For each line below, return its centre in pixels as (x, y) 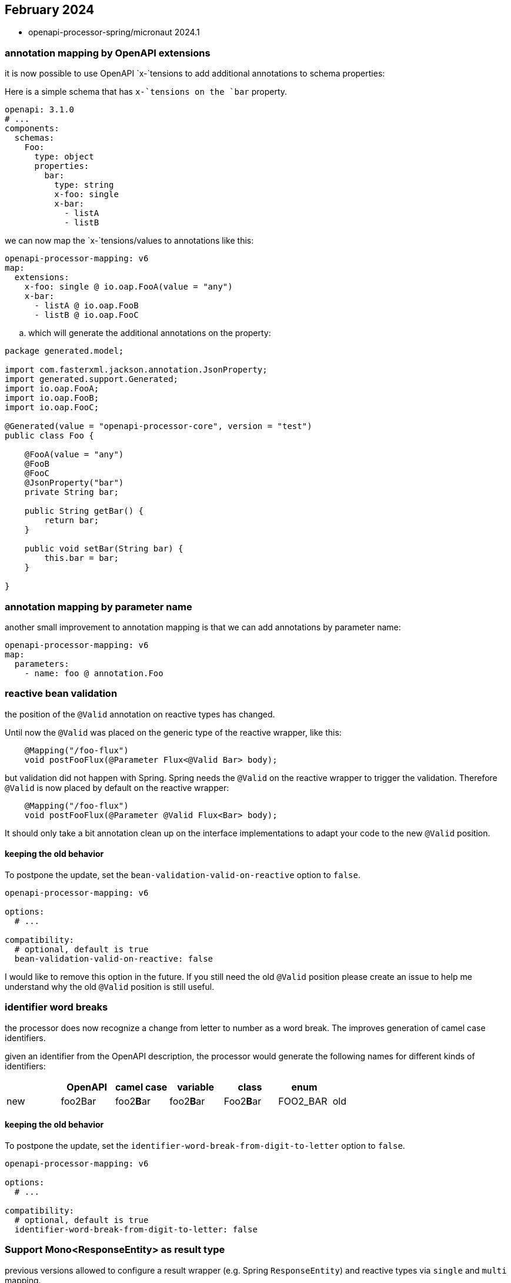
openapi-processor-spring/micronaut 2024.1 (114, 32)
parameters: (42, 664)
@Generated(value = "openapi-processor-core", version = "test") (158, 426)
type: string (84, 185)
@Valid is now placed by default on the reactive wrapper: (117, 787)
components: (32, 129)
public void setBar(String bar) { (104, 549)
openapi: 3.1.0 (40, 110)
